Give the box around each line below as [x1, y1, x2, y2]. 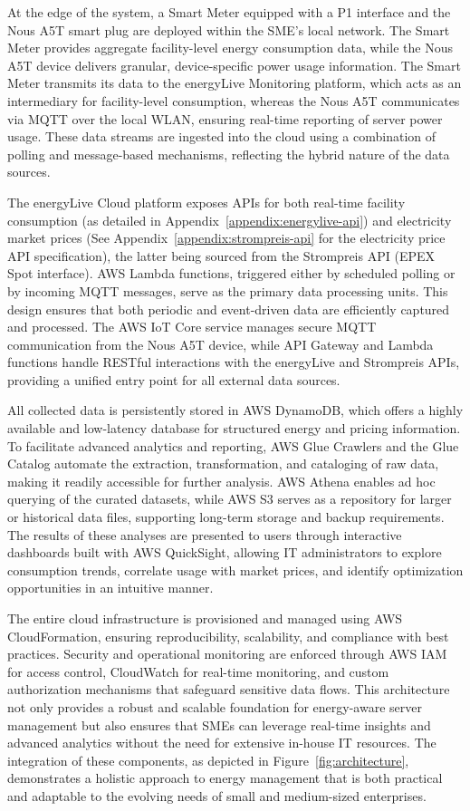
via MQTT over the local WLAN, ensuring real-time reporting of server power [7, 109, 443, 128]
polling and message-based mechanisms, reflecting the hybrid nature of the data [7, 144, 450, 163]
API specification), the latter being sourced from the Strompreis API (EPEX [7, 246, 435, 265]
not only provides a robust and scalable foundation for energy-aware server [7, 697, 422, 716]
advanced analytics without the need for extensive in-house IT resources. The [7, 733, 436, 752]
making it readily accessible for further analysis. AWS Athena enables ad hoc [7, 471, 436, 490]
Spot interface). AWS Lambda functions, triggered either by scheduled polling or [7, 264, 456, 283]
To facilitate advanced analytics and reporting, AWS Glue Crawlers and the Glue [7, 436, 459, 455]
